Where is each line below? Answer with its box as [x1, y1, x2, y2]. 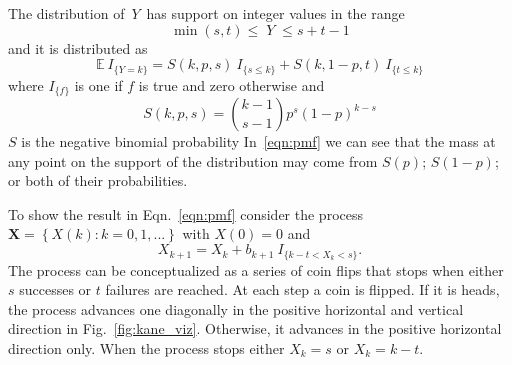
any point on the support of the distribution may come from [8, 150, 378, 171]
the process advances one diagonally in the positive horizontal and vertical [8, 298, 464, 319]
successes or [19, 279, 92, 300]
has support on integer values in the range [146, 3, 405, 23]
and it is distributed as [8, 37, 148, 58]
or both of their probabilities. [8, 170, 188, 191]
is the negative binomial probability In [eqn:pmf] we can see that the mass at [21, 131, 496, 152]
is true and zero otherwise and [138, 74, 325, 95]
